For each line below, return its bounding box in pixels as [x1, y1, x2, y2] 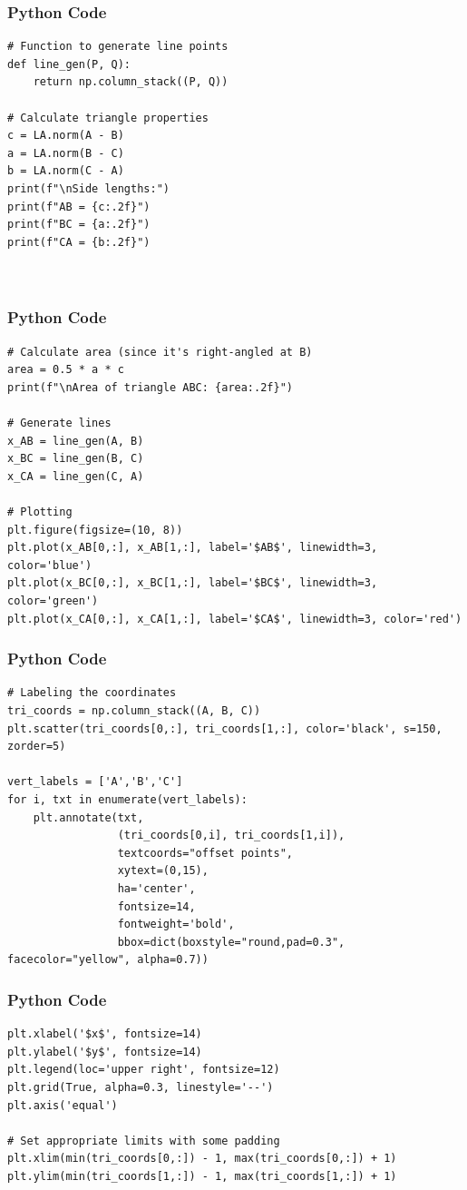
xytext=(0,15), [117, 864, 209, 878]
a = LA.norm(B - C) [7, 146, 124, 160]
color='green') [7, 595, 99, 608]
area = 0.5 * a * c [7, 363, 124, 377]
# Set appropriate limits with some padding [7, 1134, 280, 1147]
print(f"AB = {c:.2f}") [7, 200, 151, 213]
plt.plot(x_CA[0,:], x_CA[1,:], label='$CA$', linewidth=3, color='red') [7, 612, 462, 625]
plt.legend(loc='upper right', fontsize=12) [7, 1063, 280, 1077]
